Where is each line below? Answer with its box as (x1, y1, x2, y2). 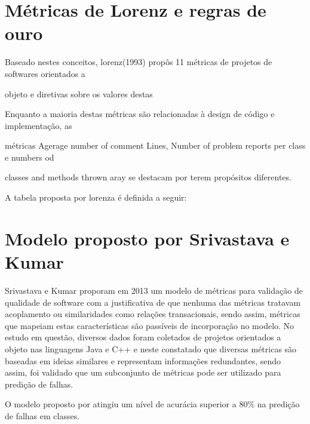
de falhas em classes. (5, 409, 80, 422)
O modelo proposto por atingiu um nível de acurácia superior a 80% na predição (5, 398, 300, 410)
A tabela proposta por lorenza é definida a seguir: (5, 191, 187, 204)
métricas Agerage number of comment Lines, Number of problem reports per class (5, 139, 306, 152)
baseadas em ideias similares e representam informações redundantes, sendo (5, 354, 281, 367)
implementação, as (5, 119, 72, 131)
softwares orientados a (5, 67, 85, 79)
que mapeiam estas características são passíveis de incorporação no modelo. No (5, 319, 294, 331)
